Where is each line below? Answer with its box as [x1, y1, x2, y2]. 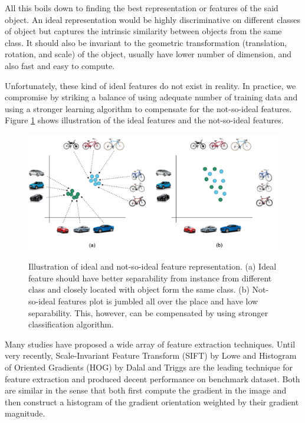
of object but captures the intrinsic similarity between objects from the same [5, 25, 282, 37]
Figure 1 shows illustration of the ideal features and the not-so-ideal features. [5, 114, 284, 126]
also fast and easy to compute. [5, 59, 115, 71]
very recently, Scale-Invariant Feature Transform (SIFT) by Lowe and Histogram [5, 349, 297, 362]
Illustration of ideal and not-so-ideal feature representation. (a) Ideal [28, 260, 277, 273]
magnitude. [5, 407, 45, 419]
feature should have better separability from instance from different [28, 271, 272, 284]
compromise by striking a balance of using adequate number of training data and [5, 91, 298, 103]
